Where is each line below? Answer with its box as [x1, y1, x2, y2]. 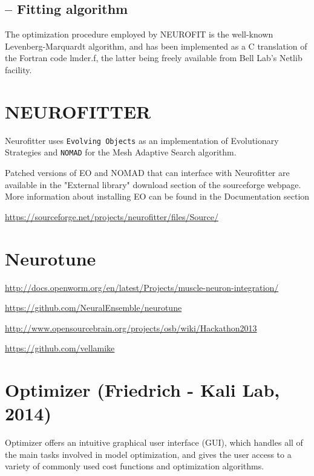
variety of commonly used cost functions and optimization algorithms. [5, 460, 264, 472]
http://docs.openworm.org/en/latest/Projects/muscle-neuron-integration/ [5, 281, 279, 293]
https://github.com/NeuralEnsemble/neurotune [5, 301, 182, 314]
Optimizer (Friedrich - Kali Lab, [5, 377, 280, 402]
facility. [5, 63, 32, 76]
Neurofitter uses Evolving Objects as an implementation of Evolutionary [5, 134, 279, 146]
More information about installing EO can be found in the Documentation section [5, 190, 310, 203]
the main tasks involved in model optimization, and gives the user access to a [5, 448, 292, 460]
